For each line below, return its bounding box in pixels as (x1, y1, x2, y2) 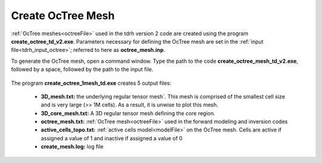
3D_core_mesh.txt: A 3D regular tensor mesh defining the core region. (41, 109, 216, 116)
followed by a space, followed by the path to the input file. (11, 66, 154, 73)
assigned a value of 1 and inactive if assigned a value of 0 (41, 134, 183, 142)
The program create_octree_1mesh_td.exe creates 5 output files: (11, 79, 172, 87)
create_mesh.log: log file (41, 143, 104, 150)
